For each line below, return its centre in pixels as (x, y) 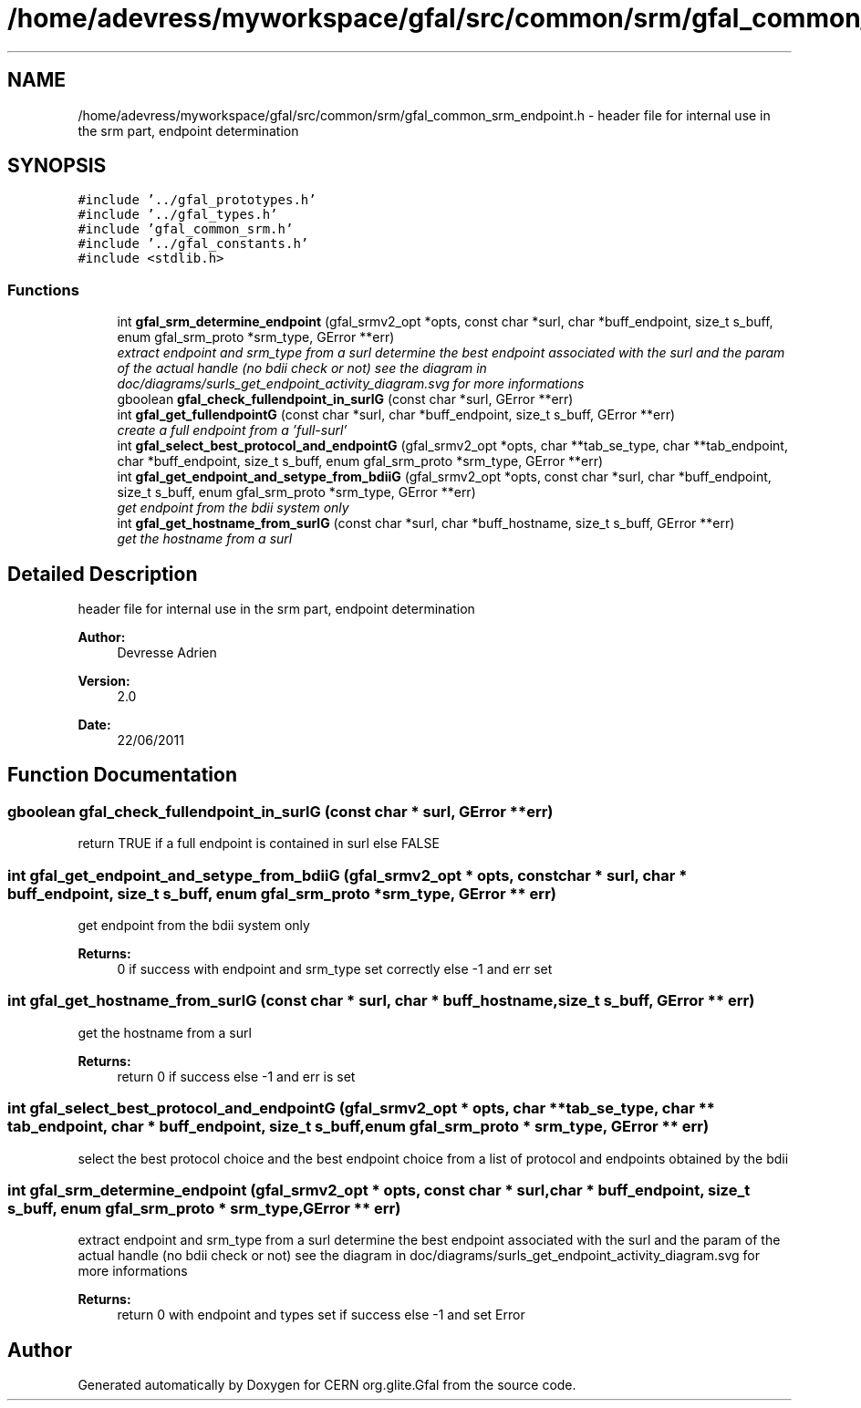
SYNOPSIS (57, 166)
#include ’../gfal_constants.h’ (193, 244)
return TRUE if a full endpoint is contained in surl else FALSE (259, 844)
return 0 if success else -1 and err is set (236, 1076)
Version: (104, 681)
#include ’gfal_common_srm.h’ (186, 229)
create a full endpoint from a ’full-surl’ (232, 430)
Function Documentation (122, 775)
